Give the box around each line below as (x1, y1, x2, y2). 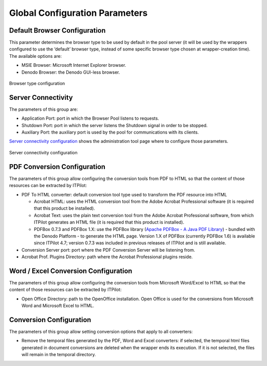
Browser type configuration (9, 81, 65, 87)
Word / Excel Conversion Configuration (9, 267, 133, 275)
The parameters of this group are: (9, 106, 78, 112)
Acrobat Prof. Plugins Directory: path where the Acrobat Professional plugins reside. (21, 254, 193, 260)
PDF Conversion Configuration (9, 162, 106, 171)
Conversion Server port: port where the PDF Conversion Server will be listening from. (21, 247, 195, 253)
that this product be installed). (34, 205, 95, 211)
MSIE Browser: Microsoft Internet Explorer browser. (21, 62, 126, 68)
